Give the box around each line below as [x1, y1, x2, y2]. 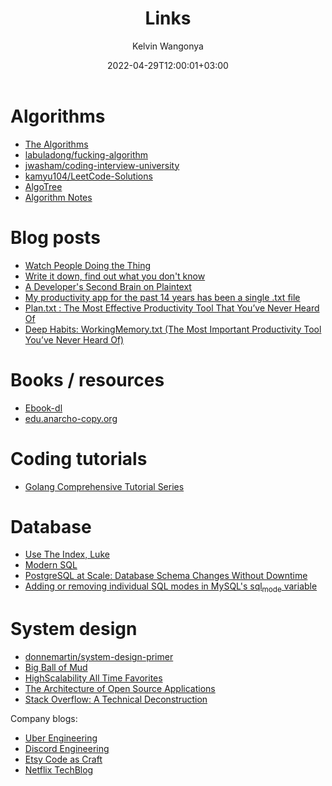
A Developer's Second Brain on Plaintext [24, 280, 192, 292]
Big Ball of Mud [24, 662, 88, 674]
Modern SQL [24, 559, 78, 571]
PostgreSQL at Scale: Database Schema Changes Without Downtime [24, 570, 308, 582]
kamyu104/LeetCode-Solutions [24, 170, 153, 182]
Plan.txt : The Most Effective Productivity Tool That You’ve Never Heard [24, 302, 320, 314]
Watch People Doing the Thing [24, 259, 152, 271]
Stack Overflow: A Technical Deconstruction [24, 693, 208, 706]
